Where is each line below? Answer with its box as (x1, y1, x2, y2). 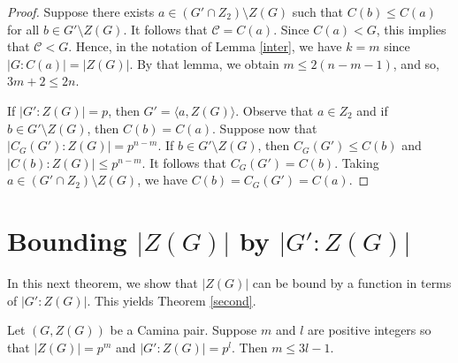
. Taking (334, 153, 379, 171)
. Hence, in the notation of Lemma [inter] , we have (68, 37, 342, 56)
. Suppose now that (212, 118, 317, 137)
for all (7, 19, 40, 38)
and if (356, 101, 388, 119)
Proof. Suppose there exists (7, 3, 155, 20)
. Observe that (235, 101, 314, 119)
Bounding (7, 223, 127, 259)
